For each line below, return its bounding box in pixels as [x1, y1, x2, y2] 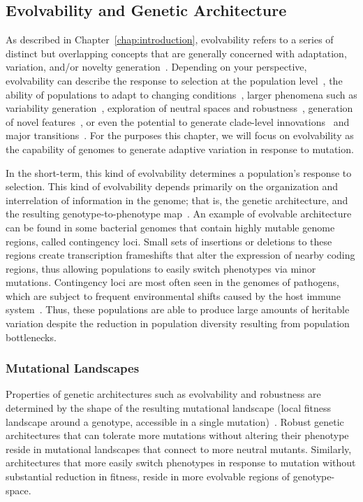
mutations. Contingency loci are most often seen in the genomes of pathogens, [6, 275, 339, 289]
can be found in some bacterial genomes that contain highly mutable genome [6, 220, 335, 234]
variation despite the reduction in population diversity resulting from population [6, 316, 350, 331]
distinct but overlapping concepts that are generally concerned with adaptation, [6, 45, 347, 60]
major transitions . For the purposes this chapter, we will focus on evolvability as [6, 128, 354, 143]
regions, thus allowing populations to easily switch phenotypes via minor [6, 261, 316, 275]
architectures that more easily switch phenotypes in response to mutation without [6, 455, 356, 470]
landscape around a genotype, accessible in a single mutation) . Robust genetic [6, 414, 344, 429]
